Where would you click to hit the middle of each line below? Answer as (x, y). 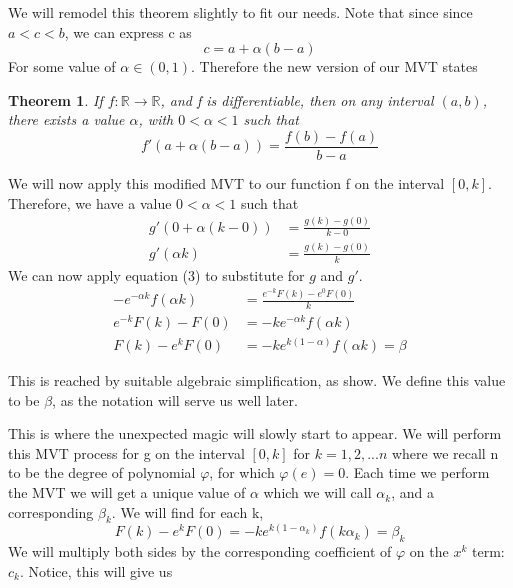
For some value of (62, 66)
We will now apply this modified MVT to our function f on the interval (226, 183)
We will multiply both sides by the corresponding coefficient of (200, 551)
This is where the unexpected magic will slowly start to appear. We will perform (255, 433)
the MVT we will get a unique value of (127, 492)
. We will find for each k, (187, 511)
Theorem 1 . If (55, 99)
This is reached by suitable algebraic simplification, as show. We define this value (257, 380)
